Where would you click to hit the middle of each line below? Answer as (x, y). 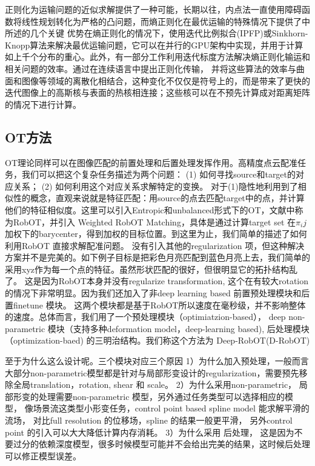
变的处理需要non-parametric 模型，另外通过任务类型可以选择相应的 (153, 396)
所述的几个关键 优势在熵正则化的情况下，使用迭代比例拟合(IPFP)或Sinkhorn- (157, 33)
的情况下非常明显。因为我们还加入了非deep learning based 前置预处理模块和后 (157, 293)
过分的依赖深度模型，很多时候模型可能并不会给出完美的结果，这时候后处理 (161, 444)
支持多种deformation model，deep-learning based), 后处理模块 (191, 328)
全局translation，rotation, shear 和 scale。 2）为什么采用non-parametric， (155, 384)
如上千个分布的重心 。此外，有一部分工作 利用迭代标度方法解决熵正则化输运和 (157, 57)
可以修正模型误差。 (43, 455)
